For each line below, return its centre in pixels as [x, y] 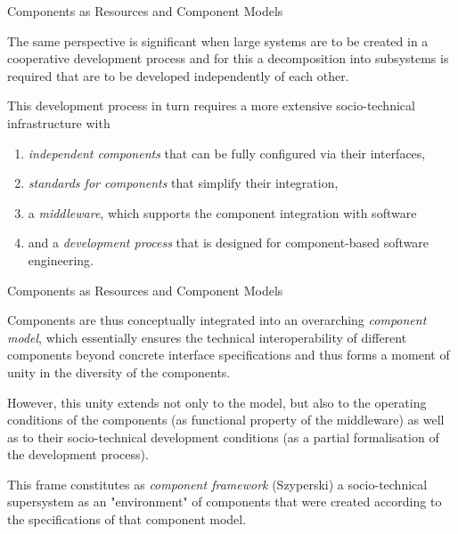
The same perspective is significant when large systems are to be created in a [218, 40]
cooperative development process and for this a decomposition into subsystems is [228, 58]
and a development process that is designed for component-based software [229, 243]
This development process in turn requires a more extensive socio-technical [211, 105]
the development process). [78, 454]
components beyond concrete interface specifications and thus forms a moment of [229, 355]
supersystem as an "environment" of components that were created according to [225, 502]
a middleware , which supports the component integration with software [222, 212]
